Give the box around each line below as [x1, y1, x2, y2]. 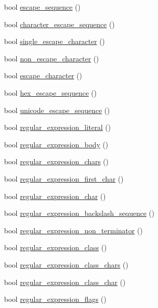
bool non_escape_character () [4, 53, 99, 63]
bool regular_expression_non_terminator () [4, 225, 143, 235]
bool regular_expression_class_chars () [4, 259, 128, 270]
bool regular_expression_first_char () [4, 173, 124, 184]
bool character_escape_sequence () [4, 18, 115, 29]
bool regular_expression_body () [4, 139, 109, 149]
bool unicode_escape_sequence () [4, 104, 110, 115]
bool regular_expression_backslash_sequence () [4, 208, 154, 218]
